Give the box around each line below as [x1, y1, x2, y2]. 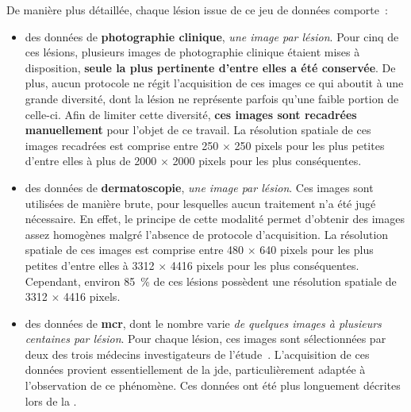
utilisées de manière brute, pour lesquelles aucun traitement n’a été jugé [25, 194, 376, 211]
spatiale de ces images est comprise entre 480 [25, 241, 244, 258]
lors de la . [25, 392, 77, 409]
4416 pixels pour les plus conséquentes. [170, 256, 359, 273]
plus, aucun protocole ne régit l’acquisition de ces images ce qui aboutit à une [25, 75, 404, 91]
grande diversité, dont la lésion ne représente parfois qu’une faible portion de [25, 90, 399, 106]
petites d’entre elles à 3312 [25, 256, 155, 273]
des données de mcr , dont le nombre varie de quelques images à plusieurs [25, 314, 382, 331]
